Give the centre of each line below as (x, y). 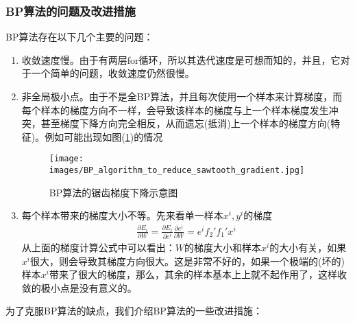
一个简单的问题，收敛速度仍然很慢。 (113, 73)
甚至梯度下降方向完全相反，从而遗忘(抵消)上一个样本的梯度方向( (186, 123)
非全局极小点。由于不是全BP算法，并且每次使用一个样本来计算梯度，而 (182, 96)
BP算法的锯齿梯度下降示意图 (113, 192)
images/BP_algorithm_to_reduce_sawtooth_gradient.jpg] (177, 171)
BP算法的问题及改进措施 (71, 11)
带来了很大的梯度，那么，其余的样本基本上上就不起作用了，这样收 (198, 274)
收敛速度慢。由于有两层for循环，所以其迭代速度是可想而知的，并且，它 (181, 59)
